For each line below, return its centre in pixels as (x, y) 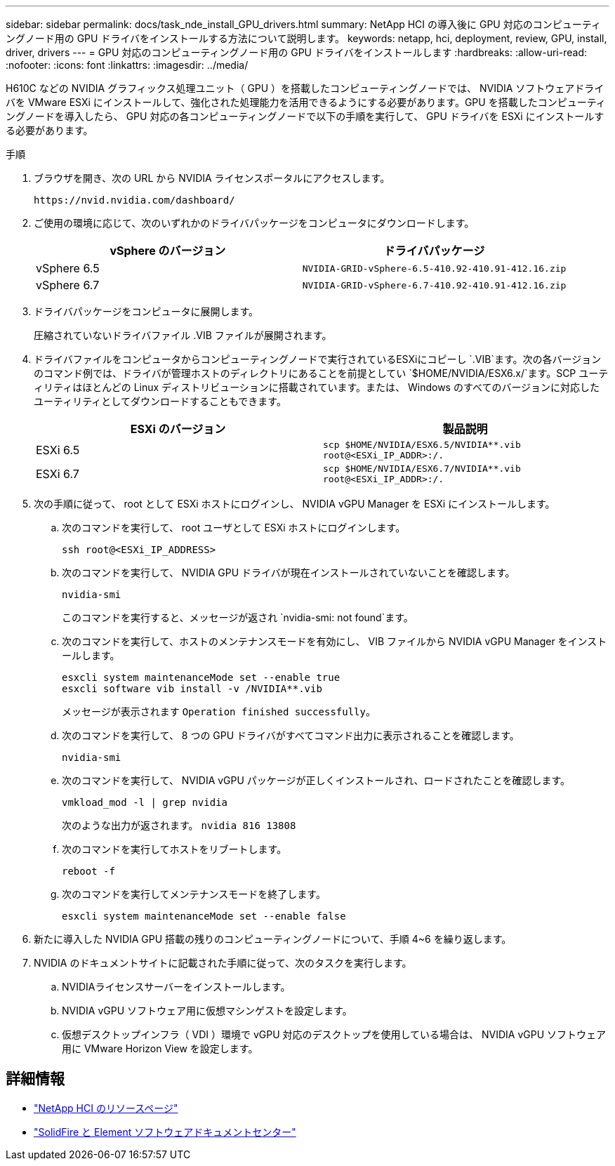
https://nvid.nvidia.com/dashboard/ (134, 200)
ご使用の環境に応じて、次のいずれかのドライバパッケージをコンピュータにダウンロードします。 (254, 223)
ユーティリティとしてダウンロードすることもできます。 (160, 401)
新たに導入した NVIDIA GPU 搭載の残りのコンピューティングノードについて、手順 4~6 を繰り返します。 (273, 939)
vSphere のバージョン (168, 251)
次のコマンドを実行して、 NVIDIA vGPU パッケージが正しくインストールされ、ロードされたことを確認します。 (316, 780)
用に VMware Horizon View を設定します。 (160, 1048)
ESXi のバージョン (178, 429)
